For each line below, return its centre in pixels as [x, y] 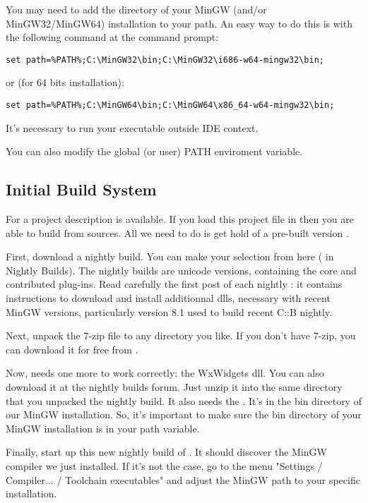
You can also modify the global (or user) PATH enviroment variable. [154, 151]
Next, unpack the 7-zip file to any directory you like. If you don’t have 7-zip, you [181, 335]
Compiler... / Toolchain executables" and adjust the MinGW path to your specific [183, 479]
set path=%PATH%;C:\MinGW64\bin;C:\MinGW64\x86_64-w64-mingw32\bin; [170, 105]
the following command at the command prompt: [112, 37]
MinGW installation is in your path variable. [103, 428]
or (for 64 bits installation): [65, 82]
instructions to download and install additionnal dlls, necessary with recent [168, 298]
